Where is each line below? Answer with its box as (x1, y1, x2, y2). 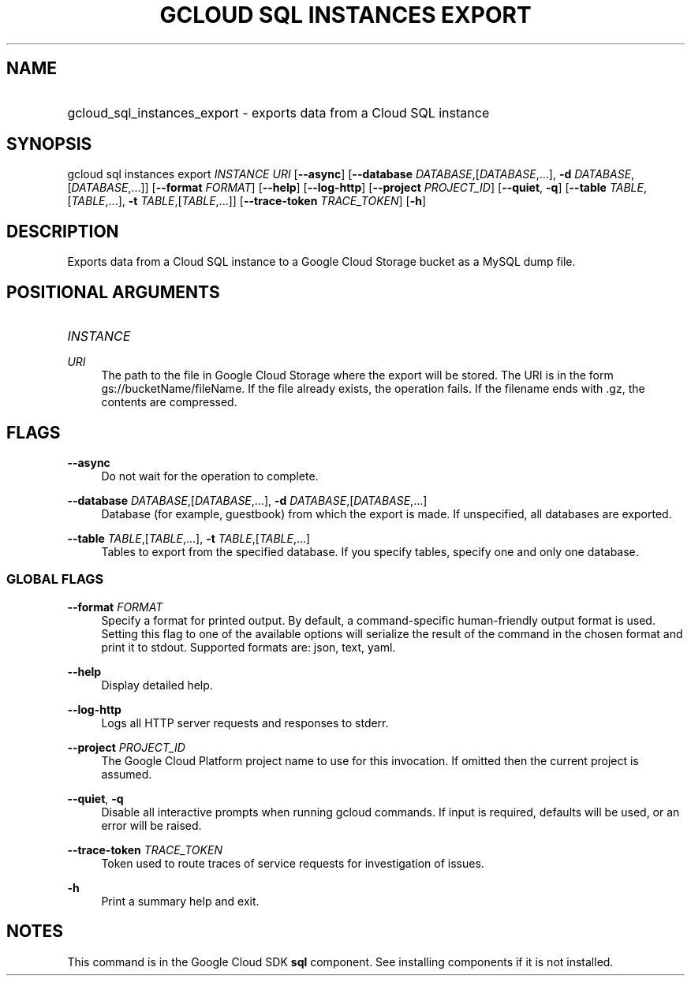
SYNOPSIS (6, 134, 92, 155)
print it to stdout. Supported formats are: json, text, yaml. (101, 640, 396, 654)
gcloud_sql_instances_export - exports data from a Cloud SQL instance (67, 104, 490, 121)
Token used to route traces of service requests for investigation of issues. (101, 856, 484, 870)
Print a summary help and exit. (101, 894, 260, 908)
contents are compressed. (101, 395, 237, 409)
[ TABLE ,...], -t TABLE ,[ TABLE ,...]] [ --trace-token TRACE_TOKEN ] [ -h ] (67, 194, 427, 208)
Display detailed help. (101, 678, 213, 692)
